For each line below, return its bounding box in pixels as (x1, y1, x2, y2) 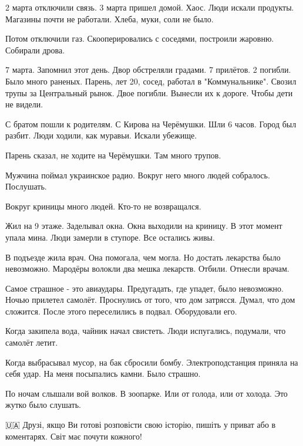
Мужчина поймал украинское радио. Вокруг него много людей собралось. (5, 168, 270, 181)
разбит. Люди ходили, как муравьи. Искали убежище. (5, 129, 197, 141)
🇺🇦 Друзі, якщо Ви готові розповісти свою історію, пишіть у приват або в (5, 418, 276, 431)
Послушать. (5, 180, 47, 192)
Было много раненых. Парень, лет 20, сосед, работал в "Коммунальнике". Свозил (5, 75, 297, 87)
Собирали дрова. (5, 43, 65, 56)
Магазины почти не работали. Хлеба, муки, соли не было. (5, 12, 214, 25)
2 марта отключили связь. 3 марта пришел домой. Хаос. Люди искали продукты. (5, 1, 294, 13)
